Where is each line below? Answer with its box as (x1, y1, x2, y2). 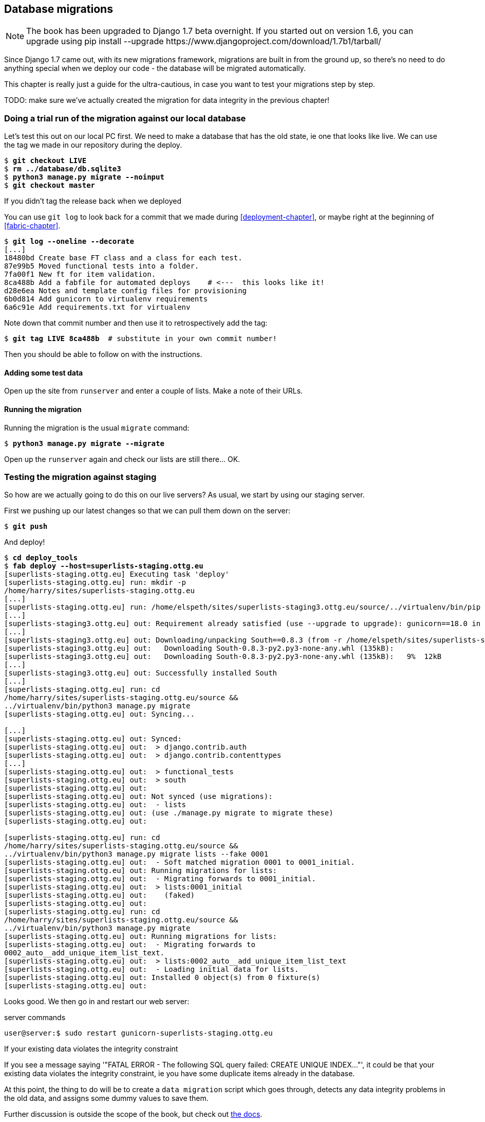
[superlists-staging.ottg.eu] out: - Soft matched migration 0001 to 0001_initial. (4, 858, 355, 867)
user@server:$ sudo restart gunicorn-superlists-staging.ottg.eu (4, 1029, 273, 1038)
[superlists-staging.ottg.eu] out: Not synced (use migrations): (4, 792, 273, 801)
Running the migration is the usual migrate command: (4, 423, 190, 432)
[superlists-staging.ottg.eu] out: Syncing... (4, 710, 195, 719)
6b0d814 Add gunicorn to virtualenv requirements (4, 295, 208, 304)
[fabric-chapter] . (4, 221, 61, 230)
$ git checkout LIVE (4, 156, 87, 165)
